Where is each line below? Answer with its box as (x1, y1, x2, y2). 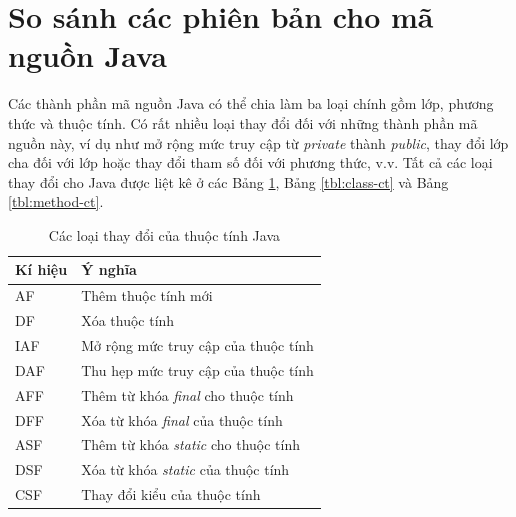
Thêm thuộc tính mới (81, 285, 213, 306)
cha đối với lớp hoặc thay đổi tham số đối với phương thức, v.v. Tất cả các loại (8, 152, 493, 173)
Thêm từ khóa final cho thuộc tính (81, 384, 294, 405)
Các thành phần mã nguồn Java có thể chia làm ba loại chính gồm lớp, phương (8, 93, 494, 114)
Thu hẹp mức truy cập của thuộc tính (81, 359, 314, 380)
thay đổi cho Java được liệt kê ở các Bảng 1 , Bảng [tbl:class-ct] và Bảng (8, 171, 449, 192)
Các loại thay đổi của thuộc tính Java (48, 224, 281, 245)
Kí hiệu (15, 259, 68, 280)
